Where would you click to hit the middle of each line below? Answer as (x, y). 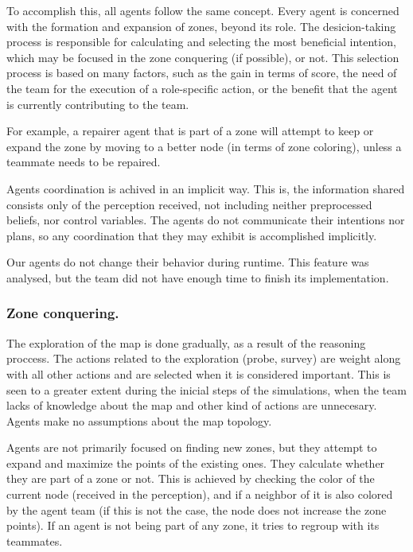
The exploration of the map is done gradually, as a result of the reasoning (186, 342)
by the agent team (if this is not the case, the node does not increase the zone (197, 509)
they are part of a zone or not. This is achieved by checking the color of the (191, 478)
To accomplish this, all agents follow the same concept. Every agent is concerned (203, 10)
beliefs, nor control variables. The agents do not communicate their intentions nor (206, 220)
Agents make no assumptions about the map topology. (139, 420)
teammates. (35, 540)
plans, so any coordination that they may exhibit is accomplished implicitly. (192, 235)
